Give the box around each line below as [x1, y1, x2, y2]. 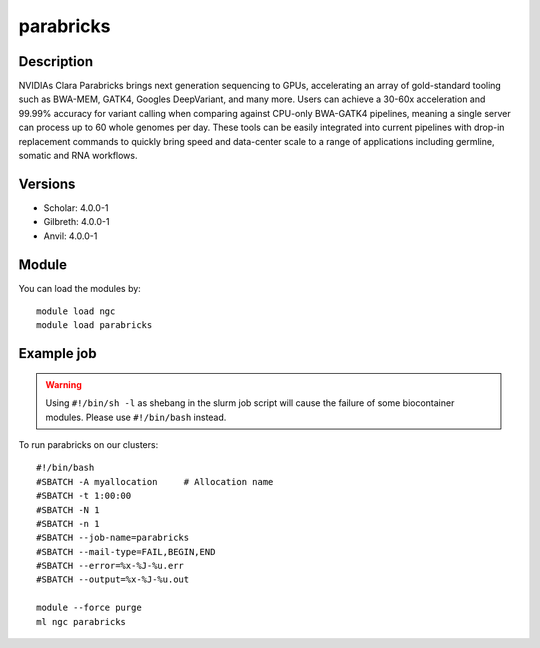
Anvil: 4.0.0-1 [43, 230, 98, 242]
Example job [18, 345, 97, 362]
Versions [18, 175, 76, 192]
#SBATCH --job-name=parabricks [36, 532, 190, 544]
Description [18, 53, 94, 70]
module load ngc [36, 306, 116, 317]
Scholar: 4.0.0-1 [43, 201, 109, 214]
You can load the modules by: [18, 282, 142, 294]
